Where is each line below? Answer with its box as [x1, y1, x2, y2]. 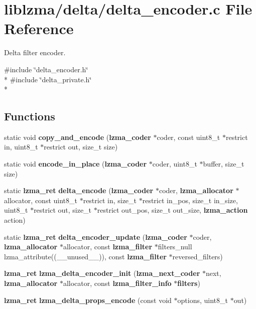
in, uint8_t [4, 141, 38, 152]
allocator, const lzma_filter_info [63, 278, 172, 288]
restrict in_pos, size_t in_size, [142, 195, 238, 205]
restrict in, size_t [83, 195, 137, 205]
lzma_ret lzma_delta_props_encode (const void [4, 294, 172, 305]
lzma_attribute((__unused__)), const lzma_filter [4, 251, 167, 261]
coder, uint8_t [152, 159, 197, 169]
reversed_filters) [172, 251, 223, 261]
